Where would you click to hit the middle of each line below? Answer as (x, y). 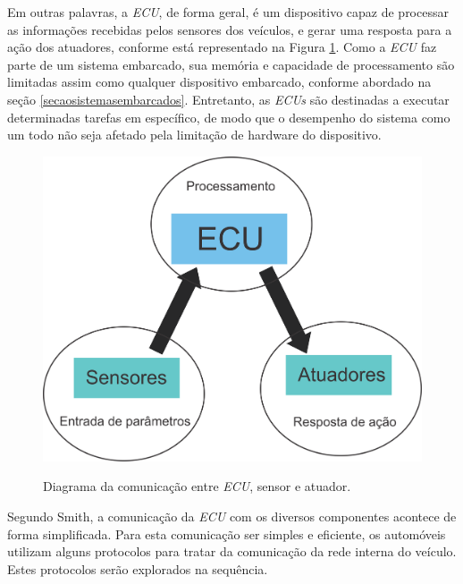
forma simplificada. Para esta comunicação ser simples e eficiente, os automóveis (227, 533)
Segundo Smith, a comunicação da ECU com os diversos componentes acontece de (232, 516)
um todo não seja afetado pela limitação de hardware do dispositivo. (194, 135)
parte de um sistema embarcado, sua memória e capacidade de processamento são (231, 64)
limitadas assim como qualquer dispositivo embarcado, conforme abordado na (219, 82)
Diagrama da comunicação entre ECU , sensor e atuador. (197, 486)
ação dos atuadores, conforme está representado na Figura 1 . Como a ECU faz (222, 47)
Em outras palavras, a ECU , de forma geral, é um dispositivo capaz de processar (228, 12)
